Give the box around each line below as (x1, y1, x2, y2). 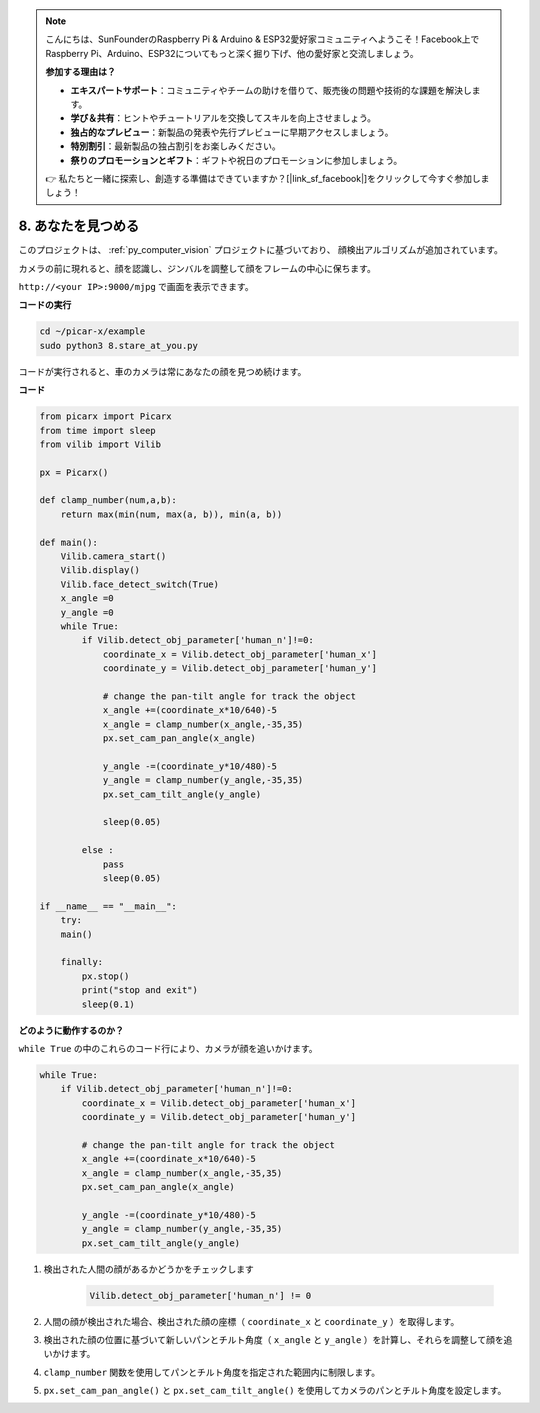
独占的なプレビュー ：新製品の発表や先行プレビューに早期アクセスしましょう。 (70, 126, 394, 138)
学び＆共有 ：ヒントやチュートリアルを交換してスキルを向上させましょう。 (70, 112, 377, 124)
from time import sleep (39, 425, 157, 436)
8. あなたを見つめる (18, 218, 140, 235)
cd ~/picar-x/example (39, 326, 146, 337)
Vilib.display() (60, 565, 140, 576)
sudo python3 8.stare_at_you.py (39, 340, 199, 351)
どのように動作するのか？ (18, 1024, 124, 1036)
